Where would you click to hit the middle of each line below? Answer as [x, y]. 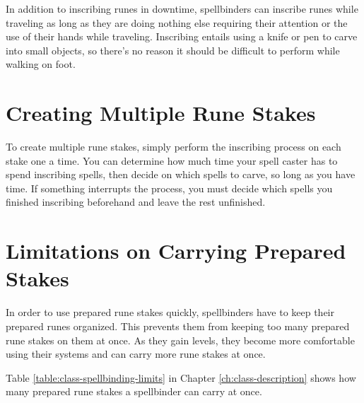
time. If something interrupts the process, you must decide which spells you [169, 188]
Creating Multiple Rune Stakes [161, 113]
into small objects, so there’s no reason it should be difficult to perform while [173, 50]
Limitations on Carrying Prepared [176, 251]
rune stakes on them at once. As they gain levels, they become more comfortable [180, 340]
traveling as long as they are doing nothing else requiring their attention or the [177, 22]
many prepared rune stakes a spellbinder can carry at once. [134, 391]
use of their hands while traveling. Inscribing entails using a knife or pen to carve [182, 36]
